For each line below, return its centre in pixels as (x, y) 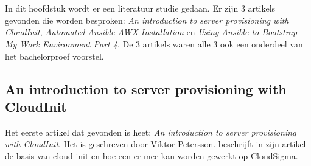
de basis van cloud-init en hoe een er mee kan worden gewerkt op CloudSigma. (152, 155)
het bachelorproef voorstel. (54, 56)
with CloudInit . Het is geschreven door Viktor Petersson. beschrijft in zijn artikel (155, 144)
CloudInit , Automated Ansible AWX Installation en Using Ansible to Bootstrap (151, 32)
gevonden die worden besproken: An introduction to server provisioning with (147, 20)
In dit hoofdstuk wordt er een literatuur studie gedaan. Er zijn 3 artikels (140, 8)
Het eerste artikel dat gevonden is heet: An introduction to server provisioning (151, 132)
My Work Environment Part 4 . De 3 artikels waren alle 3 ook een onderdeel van (154, 43)
